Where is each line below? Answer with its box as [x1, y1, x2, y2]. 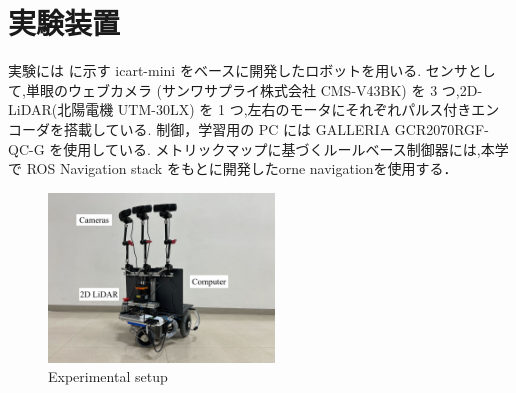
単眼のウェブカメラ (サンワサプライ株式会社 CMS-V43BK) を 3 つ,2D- [25, 79, 483, 100]
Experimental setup [48, 366, 168, 387]
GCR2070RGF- [394, 118, 489, 139]
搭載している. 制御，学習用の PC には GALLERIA [63, 118, 391, 139]
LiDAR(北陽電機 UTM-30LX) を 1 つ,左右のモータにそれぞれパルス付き [8, 99, 472, 120]
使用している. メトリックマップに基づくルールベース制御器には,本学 [63, 138, 509, 159]
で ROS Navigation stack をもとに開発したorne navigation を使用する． [8, 158, 458, 179]
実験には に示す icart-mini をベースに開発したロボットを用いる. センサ [8, 60, 468, 81]
